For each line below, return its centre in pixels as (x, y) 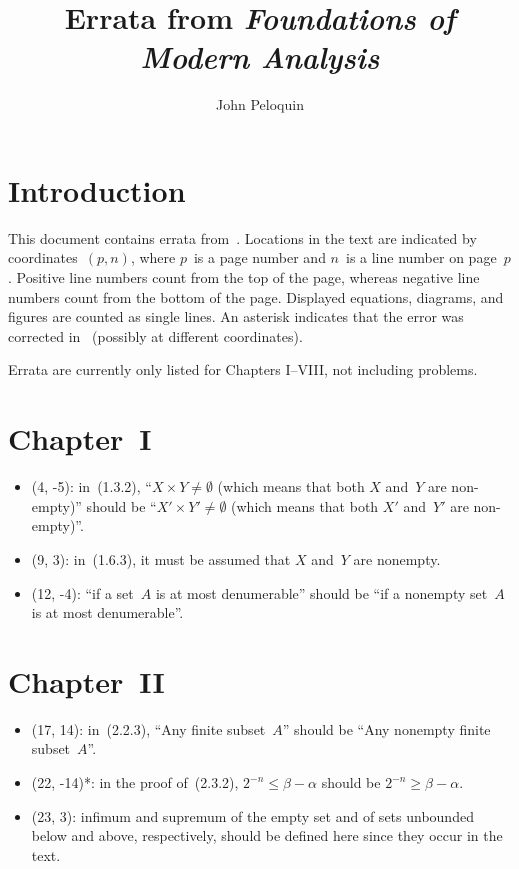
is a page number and (259, 257)
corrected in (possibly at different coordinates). (155, 335)
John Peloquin (260, 104)
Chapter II (86, 680)
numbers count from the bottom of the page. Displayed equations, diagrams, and (256, 296)
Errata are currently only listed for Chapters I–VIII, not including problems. (243, 369)
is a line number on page (421, 257)
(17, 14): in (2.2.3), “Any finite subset (148, 728)
